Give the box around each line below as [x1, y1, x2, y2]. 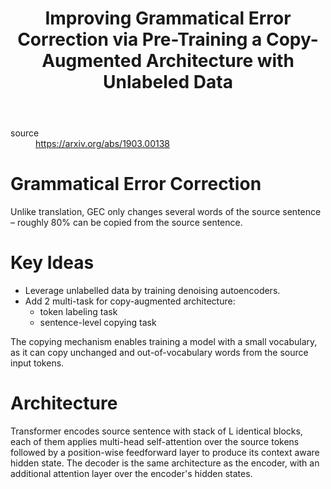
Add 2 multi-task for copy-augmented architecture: [24, 295, 236, 307]
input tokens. [10, 357, 65, 369]
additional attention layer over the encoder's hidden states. [10, 468, 253, 479]
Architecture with [145, 50, 295, 72]
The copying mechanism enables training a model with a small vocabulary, [10, 336, 318, 348]
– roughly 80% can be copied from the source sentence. [10, 217, 243, 229]
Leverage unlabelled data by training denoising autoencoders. [24, 285, 281, 297]
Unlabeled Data [103, 71, 233, 94]
